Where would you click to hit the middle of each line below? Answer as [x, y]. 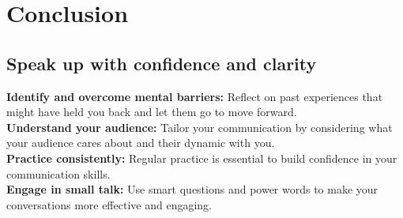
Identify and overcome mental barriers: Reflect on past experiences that [195, 96]
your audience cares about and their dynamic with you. [141, 143]
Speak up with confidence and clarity [162, 63]
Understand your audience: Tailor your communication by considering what [200, 127]
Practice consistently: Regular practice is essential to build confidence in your [202, 158]
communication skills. [58, 173]
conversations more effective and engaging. [109, 204]
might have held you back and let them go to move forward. [152, 112]
